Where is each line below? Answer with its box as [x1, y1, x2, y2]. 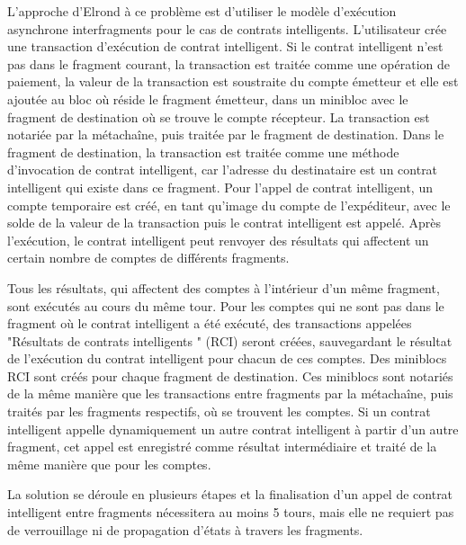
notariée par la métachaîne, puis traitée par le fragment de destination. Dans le [7, 125, 444, 144]
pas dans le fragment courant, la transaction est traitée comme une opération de [7, 54, 451, 73]
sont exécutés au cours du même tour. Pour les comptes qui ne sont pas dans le [7, 296, 444, 315]
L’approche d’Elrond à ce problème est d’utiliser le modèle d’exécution [7, 2, 397, 20]
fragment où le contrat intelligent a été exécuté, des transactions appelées [7, 314, 412, 333]
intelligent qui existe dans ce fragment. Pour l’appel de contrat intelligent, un [7, 177, 433, 196]
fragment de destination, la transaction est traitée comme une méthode [7, 142, 399, 161]
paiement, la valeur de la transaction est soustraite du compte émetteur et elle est [7, 72, 459, 91]
